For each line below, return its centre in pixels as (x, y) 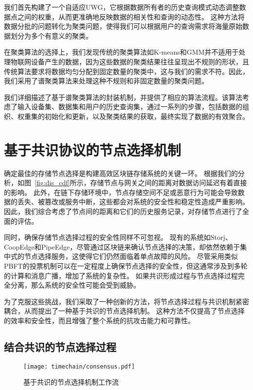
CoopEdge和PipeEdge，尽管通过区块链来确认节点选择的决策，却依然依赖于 (122, 246)
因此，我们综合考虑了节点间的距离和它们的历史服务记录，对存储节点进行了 (123, 211)
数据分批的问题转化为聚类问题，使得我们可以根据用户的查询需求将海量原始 (123, 26)
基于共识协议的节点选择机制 (93, 149)
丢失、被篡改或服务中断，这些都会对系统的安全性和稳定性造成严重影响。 (133, 202)
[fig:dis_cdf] (52, 183)
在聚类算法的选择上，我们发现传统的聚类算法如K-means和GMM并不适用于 (121, 52)
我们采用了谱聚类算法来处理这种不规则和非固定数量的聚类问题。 (106, 81)
